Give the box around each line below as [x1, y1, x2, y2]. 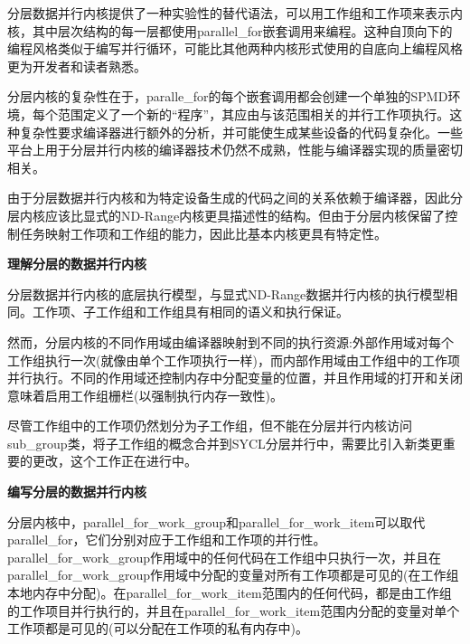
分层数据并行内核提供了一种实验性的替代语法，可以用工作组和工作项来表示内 [7, 4, 463, 22]
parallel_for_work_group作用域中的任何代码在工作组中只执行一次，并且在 [7, 547, 442, 566]
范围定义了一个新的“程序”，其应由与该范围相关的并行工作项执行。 [57, 104, 450, 123]
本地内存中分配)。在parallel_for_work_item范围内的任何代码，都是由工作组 [7, 583, 452, 602]
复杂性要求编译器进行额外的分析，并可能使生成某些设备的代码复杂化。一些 [19, 122, 463, 141]
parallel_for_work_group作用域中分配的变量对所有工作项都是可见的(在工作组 [7, 565, 459, 584]
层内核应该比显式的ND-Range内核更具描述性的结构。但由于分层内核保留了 [7, 205, 446, 224]
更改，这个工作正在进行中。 [32, 451, 197, 470]
